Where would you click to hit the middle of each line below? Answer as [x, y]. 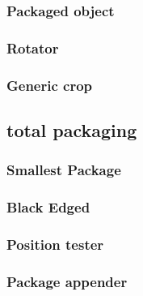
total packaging [72, 129]
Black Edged [48, 207]
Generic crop [50, 85]
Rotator [33, 47]
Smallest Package [64, 170]
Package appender [67, 281]
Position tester [55, 244]
